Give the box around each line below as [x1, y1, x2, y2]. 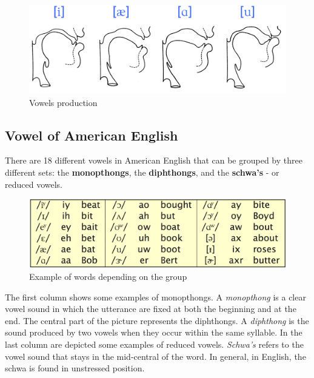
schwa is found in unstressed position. [5, 362, 145, 374]
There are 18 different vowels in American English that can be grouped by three [5, 154, 302, 167]
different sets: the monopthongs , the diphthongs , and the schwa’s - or [5, 165, 279, 178]
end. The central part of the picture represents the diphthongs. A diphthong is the [5, 314, 309, 327]
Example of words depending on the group [29, 270, 187, 283]
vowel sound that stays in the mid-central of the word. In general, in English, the [5, 350, 306, 362]
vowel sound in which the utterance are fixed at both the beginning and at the [5, 302, 296, 315]
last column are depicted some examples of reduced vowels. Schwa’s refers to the [5, 338, 304, 350]
